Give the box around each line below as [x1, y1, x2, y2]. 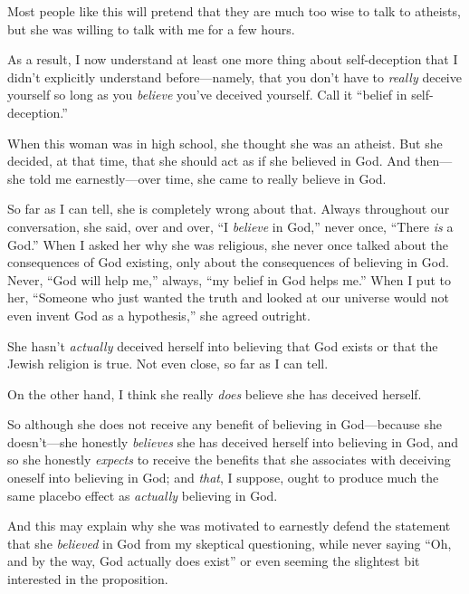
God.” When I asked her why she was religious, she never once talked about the [7, 235, 449, 254]
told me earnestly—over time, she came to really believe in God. [29, 168, 387, 187]
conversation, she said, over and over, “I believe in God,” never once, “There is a [7, 216, 454, 235]
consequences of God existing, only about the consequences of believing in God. [7, 253, 449, 272]
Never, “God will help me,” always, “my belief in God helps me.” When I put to [7, 270, 451, 289]
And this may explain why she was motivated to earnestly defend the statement [7, 516, 451, 535]
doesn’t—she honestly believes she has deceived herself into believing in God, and [7, 432, 459, 451]
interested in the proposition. [7, 570, 168, 589]
